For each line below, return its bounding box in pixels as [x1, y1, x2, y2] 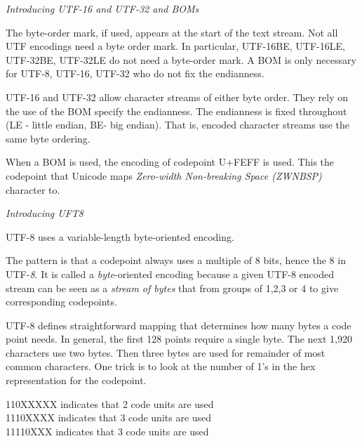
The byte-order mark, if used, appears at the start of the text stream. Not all [6, 25, 338, 39]
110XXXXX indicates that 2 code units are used [6, 396, 214, 411]
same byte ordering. [6, 131, 90, 145]
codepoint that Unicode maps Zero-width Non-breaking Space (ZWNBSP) [6, 168, 322, 183]
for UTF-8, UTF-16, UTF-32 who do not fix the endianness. [6, 66, 264, 81]
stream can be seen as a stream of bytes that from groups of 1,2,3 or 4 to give [6, 280, 339, 295]
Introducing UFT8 [6, 206, 84, 220]
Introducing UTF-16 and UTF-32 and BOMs [6, 1, 199, 15]
